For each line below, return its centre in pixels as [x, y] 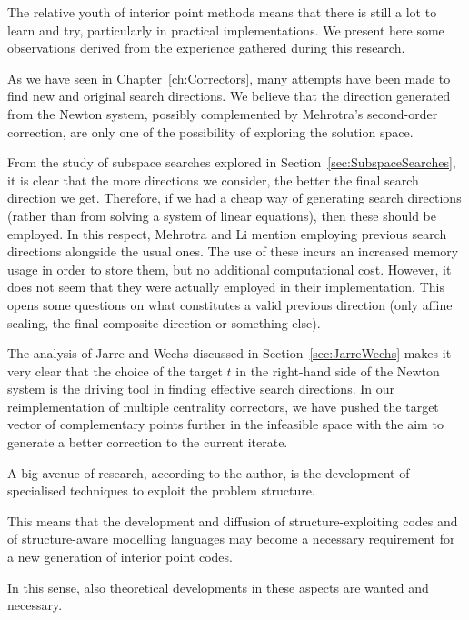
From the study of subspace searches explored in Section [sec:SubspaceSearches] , [232, 162]
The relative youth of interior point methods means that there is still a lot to [222, 12]
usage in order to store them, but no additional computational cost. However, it [230, 269]
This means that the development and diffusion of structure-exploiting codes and [233, 520]
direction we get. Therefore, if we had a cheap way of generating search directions [234, 198]
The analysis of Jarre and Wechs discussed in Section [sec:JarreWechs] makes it [230, 353]
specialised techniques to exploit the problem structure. [161, 490]
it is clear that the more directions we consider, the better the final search [213, 180]
